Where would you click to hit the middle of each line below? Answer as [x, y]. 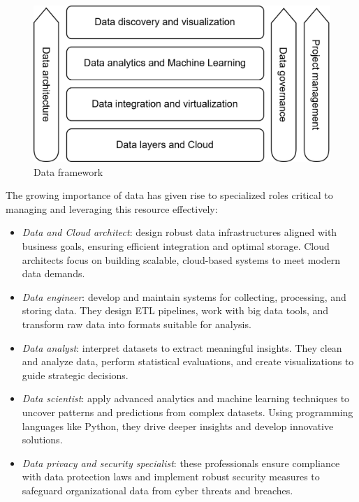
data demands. [53, 273]
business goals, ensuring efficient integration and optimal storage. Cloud [176, 245]
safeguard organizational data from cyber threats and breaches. [157, 490]
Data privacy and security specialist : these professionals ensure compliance [181, 463]
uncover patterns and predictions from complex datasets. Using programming [188, 412]
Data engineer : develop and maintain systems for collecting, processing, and [184, 296]
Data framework [68, 171]
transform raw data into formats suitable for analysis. [137, 324]
